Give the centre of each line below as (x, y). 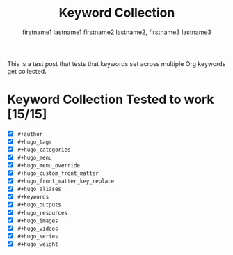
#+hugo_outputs (39, 205)
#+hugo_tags (34, 142)
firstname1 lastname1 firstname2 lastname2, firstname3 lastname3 (117, 32)
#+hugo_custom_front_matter (58, 173)
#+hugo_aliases (39, 190)
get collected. (27, 71)
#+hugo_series (38, 236)
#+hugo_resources (42, 213)
